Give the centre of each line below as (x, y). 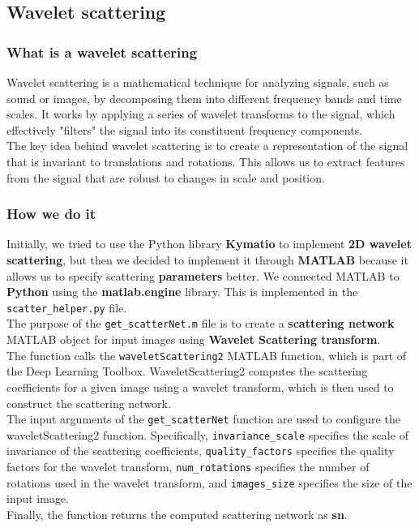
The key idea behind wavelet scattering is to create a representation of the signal (207, 146)
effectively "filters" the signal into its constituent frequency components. (185, 129)
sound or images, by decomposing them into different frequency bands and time (204, 98)
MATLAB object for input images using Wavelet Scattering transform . (194, 339)
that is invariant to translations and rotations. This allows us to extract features (206, 161)
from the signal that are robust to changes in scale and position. (166, 177)
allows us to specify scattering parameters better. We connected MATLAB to (203, 275)
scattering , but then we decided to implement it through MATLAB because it (207, 259)
